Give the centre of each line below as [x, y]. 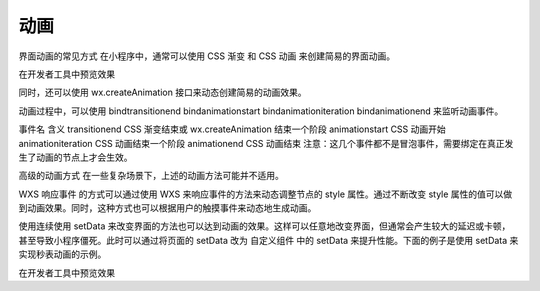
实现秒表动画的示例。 [62, 254]
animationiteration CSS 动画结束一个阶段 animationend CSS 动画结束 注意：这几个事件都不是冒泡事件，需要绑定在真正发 [266, 143]
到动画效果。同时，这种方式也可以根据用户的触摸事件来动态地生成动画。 [167, 208]
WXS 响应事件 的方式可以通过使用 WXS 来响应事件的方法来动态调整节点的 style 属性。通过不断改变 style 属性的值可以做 [265, 194]
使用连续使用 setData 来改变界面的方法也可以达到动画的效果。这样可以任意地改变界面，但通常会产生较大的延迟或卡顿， [264, 226]
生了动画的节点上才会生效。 [75, 157]
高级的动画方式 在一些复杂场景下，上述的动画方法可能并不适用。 [151, 176]
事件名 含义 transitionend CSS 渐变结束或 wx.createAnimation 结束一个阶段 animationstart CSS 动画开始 [232, 129]
